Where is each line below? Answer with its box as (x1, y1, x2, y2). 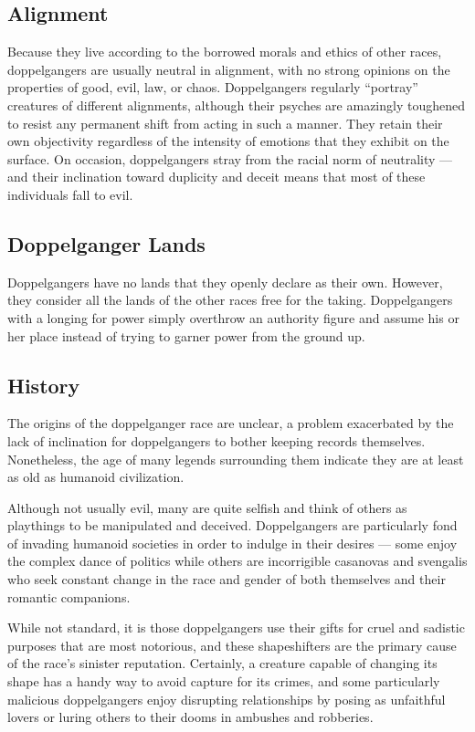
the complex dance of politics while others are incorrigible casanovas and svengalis (7, 551, 468, 570)
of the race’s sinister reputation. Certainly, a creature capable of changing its (7, 654, 438, 673)
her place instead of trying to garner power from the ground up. (7, 326, 365, 345)
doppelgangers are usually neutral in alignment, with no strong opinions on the (7, 59, 450, 78)
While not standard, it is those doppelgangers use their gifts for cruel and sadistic (7, 618, 465, 637)
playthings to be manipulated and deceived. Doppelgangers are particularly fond (7, 516, 458, 535)
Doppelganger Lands (7, 229, 206, 257)
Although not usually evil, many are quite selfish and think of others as (7, 497, 407, 517)
